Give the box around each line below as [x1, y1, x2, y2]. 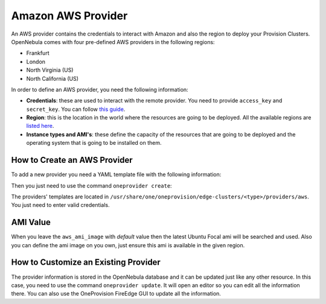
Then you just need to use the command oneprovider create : [11, 182, 172, 189]
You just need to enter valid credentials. [11, 201, 110, 209]
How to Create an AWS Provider [11, 155, 133, 165]
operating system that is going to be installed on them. [26, 139, 162, 147]
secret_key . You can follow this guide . [26, 106, 126, 113]
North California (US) [26, 75, 78, 82]
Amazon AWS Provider [11, 9, 128, 22]
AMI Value [11, 217, 51, 227]
